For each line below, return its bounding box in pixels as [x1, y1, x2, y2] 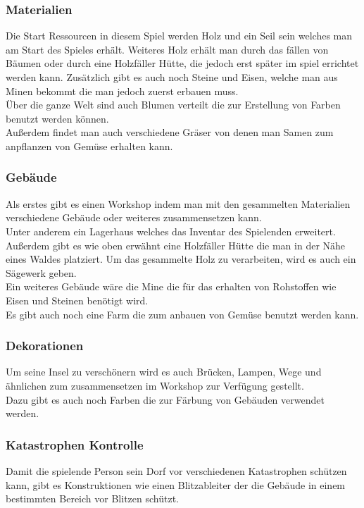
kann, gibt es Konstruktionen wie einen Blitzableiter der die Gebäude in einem [6, 477, 346, 492]
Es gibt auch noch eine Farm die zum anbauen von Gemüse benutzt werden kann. [6, 306, 359, 321]
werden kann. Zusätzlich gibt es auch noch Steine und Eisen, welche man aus [6, 70, 338, 84]
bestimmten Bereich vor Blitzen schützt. [6, 491, 179, 506]
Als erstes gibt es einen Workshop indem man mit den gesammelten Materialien [6, 196, 351, 211]
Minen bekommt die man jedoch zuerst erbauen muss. [6, 83, 239, 98]
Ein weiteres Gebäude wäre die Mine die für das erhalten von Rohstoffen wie [6, 279, 337, 294]
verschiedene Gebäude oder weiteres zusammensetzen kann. [6, 210, 262, 225]
